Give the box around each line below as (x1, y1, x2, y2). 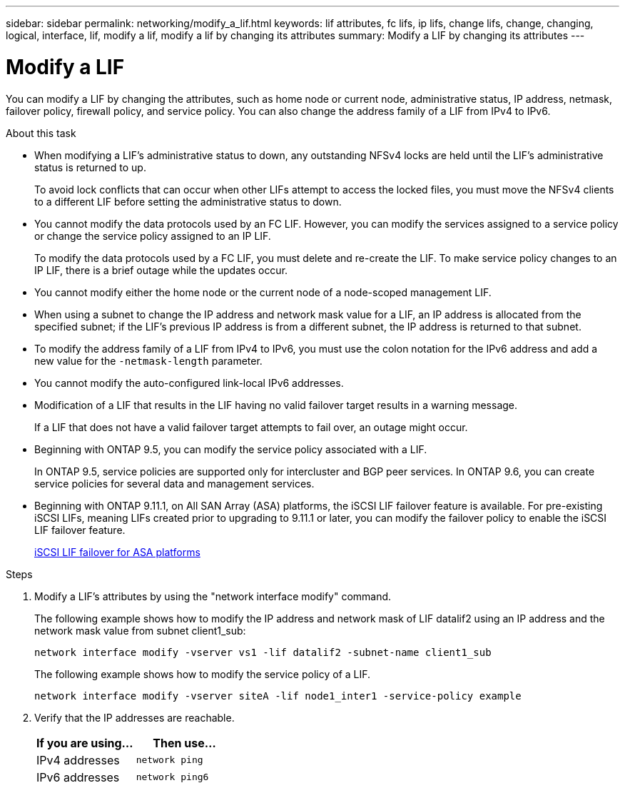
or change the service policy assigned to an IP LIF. (34, 229, 271, 242)
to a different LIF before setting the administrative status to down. (34, 195, 342, 208)
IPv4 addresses (36, 752, 120, 767)
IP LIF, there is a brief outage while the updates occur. (34, 263, 288, 276)
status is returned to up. (34, 161, 146, 173)
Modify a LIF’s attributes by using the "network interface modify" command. (34, 590, 392, 602)
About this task (6, 126, 76, 139)
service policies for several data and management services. (34, 477, 315, 490)
